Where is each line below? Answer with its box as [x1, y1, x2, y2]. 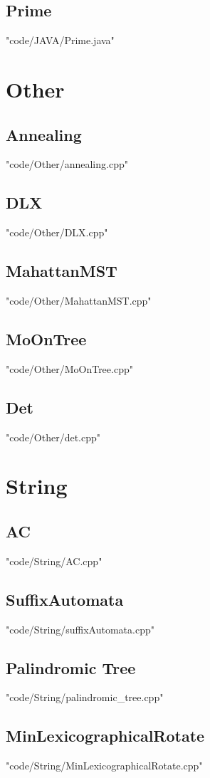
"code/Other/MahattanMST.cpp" [6, 293, 152, 307]
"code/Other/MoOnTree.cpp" [6, 361, 133, 376]
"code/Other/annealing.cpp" [6, 157, 128, 172]
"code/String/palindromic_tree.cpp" [6, 690, 164, 705]
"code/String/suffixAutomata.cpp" [6, 621, 154, 636]
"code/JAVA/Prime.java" [6, 33, 115, 48]
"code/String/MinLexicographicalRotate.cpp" [6, 758, 203, 773]
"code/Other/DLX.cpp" [6, 225, 108, 240]
